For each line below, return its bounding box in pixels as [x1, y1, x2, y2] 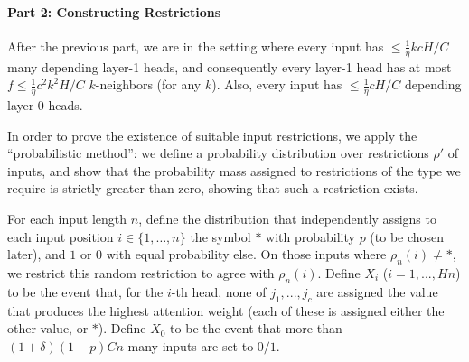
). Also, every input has [211, 75, 342, 94]
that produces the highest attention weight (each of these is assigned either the [7, 301, 445, 320]
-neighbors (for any [95, 75, 202, 94]
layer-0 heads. [7, 96, 83, 115]
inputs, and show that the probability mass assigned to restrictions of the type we [7, 161, 461, 180]
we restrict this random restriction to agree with [7, 264, 275, 282]
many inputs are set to [127, 336, 254, 355]
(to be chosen [370, 227, 445, 246]
